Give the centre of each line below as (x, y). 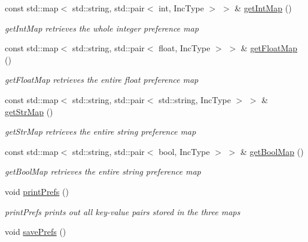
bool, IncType (184, 151)
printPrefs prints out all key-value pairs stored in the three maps (123, 211)
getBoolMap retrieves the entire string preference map (103, 171)
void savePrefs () (36, 232)
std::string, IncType (195, 99)
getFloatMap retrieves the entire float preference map (102, 80)
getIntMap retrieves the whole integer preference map (102, 28)
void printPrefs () (37, 191)
